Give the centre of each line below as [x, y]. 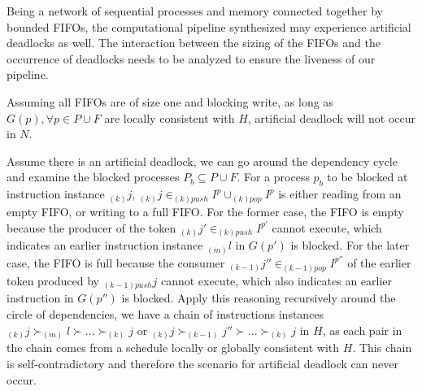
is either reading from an [340, 194]
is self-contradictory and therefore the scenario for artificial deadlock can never [202, 363]
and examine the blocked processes [93, 177]
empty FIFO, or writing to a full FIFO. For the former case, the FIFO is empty [205, 211]
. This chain [382, 348]
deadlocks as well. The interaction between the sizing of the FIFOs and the [194, 43]
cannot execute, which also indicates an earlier [276, 280]
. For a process [273, 177]
